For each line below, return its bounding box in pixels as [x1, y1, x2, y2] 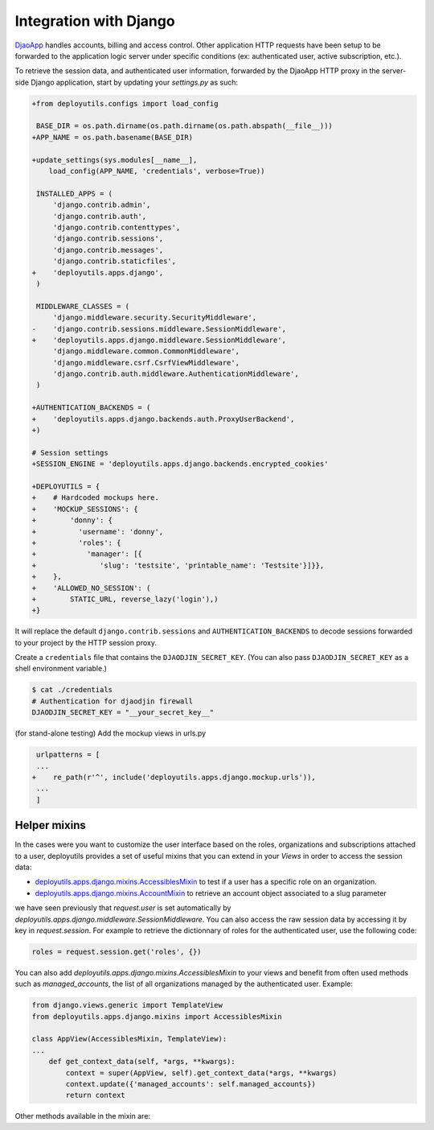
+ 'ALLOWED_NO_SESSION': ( [31, 584, 151, 592]
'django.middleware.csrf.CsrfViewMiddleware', [52, 358, 240, 367]
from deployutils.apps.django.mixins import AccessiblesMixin [31, 1012, 282, 1021]
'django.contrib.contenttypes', [52, 223, 181, 232]
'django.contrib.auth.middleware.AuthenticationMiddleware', [52, 369, 299, 378]
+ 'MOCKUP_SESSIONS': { [31, 504, 138, 513]
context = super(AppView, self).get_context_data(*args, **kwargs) [65, 1068, 338, 1078]
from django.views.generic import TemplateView [31, 1000, 223, 1010]
